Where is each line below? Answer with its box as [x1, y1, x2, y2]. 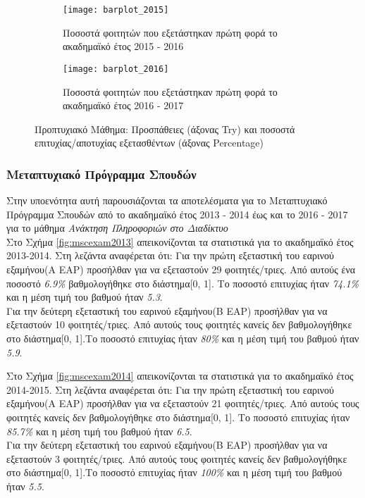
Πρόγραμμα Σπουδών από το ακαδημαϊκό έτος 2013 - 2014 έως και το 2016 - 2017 [6, 206, 348, 221]
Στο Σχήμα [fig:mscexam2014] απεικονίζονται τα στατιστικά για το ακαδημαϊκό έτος [6, 368, 354, 383]
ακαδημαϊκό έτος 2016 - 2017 [63, 98, 184, 113]
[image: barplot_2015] [63, 5, 169, 15]
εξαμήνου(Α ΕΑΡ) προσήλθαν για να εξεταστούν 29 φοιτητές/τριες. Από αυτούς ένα [6, 262, 356, 277]
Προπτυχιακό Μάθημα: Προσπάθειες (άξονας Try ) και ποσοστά [35, 121, 295, 136]
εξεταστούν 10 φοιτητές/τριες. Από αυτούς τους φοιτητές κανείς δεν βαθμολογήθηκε [6, 317, 352, 332]
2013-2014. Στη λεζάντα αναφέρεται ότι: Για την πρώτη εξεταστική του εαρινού [6, 248, 335, 263]
